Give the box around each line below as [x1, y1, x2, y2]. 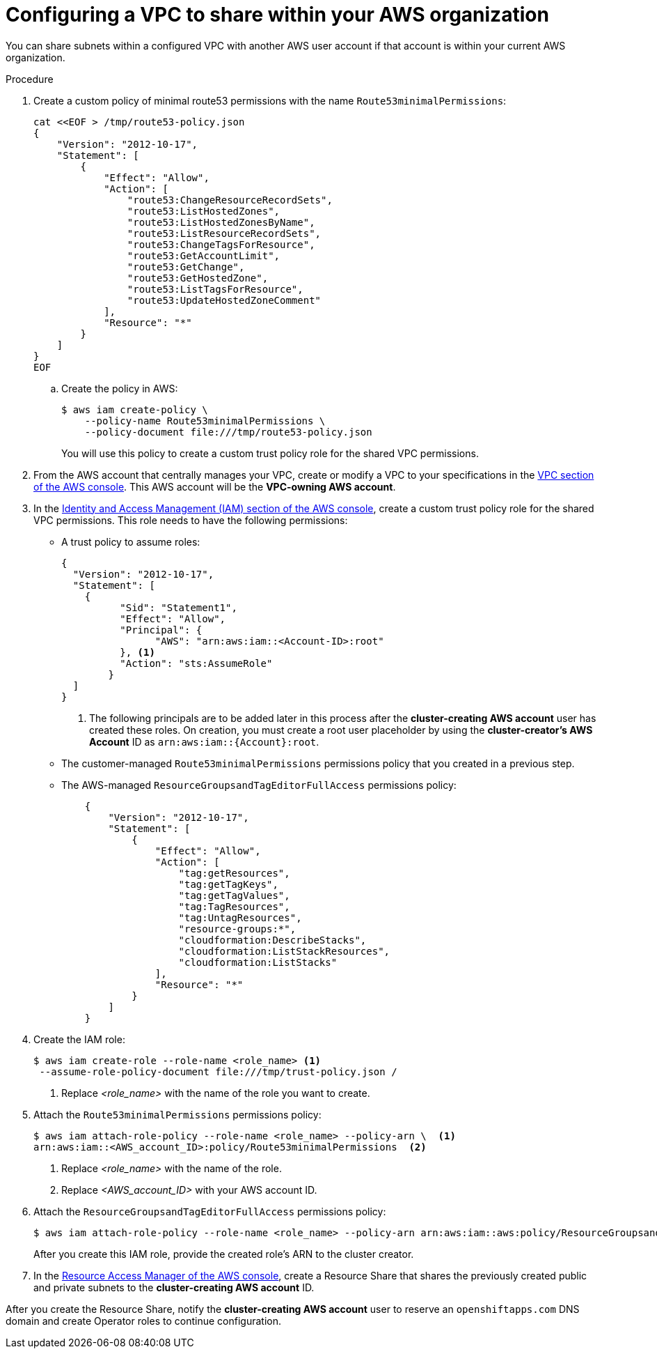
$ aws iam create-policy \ [61, 403, 208, 415]
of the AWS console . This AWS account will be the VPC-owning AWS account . [33, 480, 396, 493]
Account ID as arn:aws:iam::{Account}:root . [89, 735, 319, 748]
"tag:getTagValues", [178, 889, 290, 901]
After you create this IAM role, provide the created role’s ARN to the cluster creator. [33, 1247, 414, 1260]
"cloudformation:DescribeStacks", [178, 934, 367, 946]
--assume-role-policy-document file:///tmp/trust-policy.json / [39, 1065, 397, 1077]
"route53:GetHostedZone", [127, 272, 269, 284]
